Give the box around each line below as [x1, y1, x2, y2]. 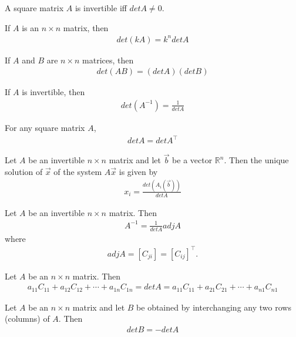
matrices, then [82, 53, 134, 66]
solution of [5, 165, 43, 177]
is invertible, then [22, 86, 85, 98]
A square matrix [5, 2, 64, 14]
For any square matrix [5, 121, 85, 133]
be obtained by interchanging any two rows [136, 301, 291, 313]
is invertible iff [75, 2, 127, 14]
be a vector [172, 154, 213, 166]
